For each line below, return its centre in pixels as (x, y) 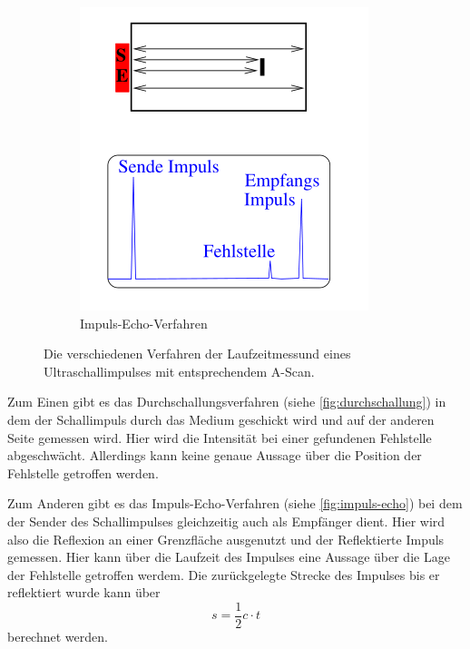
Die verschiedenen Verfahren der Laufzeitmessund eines (197, 354)
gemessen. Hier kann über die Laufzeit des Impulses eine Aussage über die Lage (229, 557)
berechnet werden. (58, 636)
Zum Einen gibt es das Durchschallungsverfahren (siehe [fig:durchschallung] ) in (227, 402)
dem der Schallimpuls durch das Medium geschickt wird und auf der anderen (221, 419)
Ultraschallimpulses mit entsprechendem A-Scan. (179, 371)
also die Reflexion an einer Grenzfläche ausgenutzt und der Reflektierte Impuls (226, 539)
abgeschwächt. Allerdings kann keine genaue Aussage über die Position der (215, 455)
